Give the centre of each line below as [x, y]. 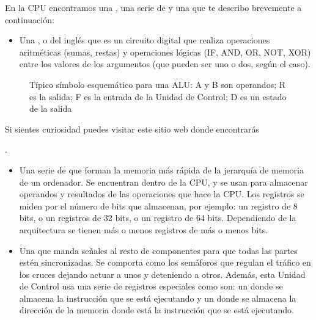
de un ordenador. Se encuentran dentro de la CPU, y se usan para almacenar [164, 182]
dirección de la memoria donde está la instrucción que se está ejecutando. [156, 310]
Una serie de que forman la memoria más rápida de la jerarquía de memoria [161, 169]
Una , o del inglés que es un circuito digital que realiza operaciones [145, 40]
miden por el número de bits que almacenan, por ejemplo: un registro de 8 [158, 205]
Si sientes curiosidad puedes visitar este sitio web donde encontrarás [132, 129]
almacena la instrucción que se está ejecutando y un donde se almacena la [158, 298]
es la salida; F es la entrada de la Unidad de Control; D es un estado [158, 96]
